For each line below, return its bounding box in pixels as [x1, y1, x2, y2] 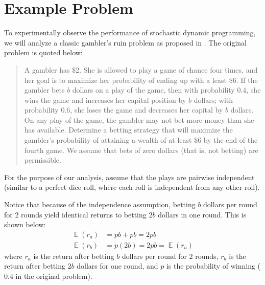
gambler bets [24, 84, 65, 95]
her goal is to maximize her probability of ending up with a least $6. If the [24, 74, 258, 85]
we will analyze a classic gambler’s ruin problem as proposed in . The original [4, 37, 247, 48]
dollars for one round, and [77, 260, 158, 271]
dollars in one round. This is [158, 209, 247, 220]
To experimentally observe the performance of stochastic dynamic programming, [4, 27, 256, 38]
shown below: [4, 219, 46, 230]
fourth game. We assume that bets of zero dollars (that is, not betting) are [24, 144, 258, 155]
